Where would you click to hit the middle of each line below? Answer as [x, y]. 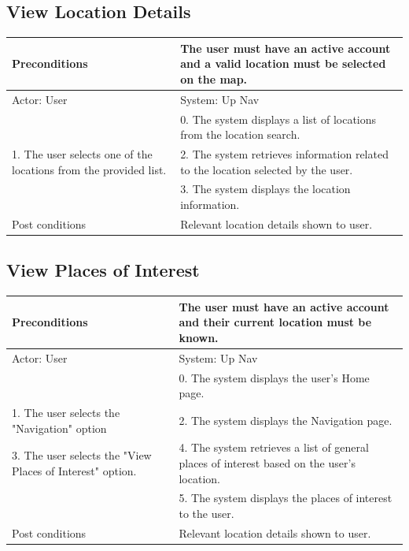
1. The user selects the [66, 412]
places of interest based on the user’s [267, 463]
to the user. [206, 514]
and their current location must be [275, 322]
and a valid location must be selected [283, 63]
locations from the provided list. [89, 169]
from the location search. [240, 134]
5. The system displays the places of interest [286, 498]
